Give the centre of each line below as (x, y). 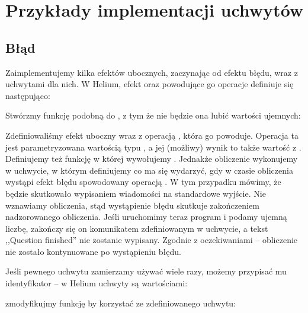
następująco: (28, 95)
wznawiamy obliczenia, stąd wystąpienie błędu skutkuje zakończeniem (132, 205)
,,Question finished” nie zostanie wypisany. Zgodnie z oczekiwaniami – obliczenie (152, 240)
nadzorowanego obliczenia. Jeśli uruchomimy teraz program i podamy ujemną (146, 217)
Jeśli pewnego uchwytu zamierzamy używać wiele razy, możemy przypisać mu (146, 271)
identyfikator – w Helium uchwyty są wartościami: (97, 283)
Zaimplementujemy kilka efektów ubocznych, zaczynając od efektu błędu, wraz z (152, 72)
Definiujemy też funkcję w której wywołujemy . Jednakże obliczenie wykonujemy (152, 159)
